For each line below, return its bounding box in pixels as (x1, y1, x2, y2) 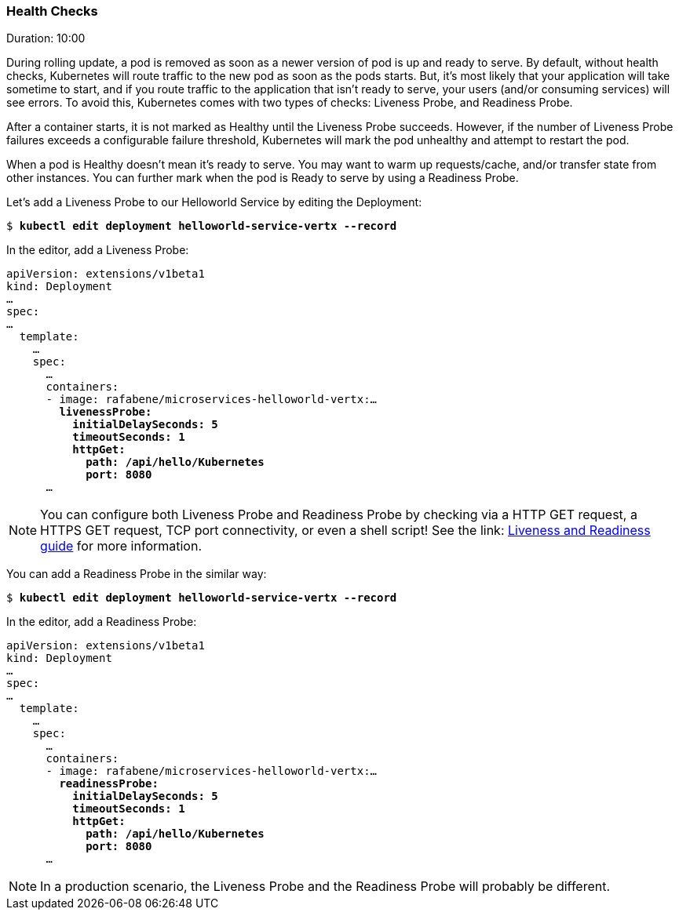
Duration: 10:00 (6, 31, 86, 45)
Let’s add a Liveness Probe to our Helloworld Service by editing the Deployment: (6, 195, 422, 209)
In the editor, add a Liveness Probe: (6, 243, 189, 257)
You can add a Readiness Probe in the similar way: (6, 567, 267, 581)
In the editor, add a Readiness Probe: (6, 615, 197, 629)
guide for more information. (40, 538, 203, 554)
